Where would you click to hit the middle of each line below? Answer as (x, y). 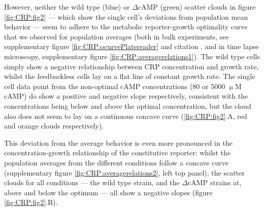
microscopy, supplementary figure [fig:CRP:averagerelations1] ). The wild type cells (132, 56)
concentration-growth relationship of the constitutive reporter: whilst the (118, 153)
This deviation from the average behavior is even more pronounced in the (118, 142)
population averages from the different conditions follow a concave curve (117, 162)
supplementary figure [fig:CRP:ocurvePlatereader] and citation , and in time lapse (131, 46)
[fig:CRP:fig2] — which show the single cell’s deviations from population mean (126, 16)
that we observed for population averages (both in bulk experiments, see (117, 36)
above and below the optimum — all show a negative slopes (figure (108, 192)
